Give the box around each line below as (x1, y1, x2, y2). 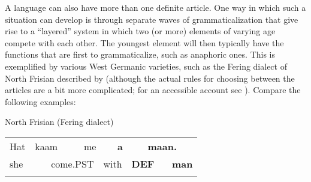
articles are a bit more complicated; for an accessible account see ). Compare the (5, 83, 301, 96)
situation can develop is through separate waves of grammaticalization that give (5, 13, 298, 25)
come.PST (51, 156, 94, 171)
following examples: (5, 95, 76, 108)
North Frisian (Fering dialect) (5, 115, 114, 128)
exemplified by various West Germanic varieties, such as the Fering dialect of (5, 59, 287, 72)
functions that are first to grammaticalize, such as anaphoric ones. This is (5, 48, 276, 61)
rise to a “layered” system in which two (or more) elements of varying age (5, 25, 276, 37)
